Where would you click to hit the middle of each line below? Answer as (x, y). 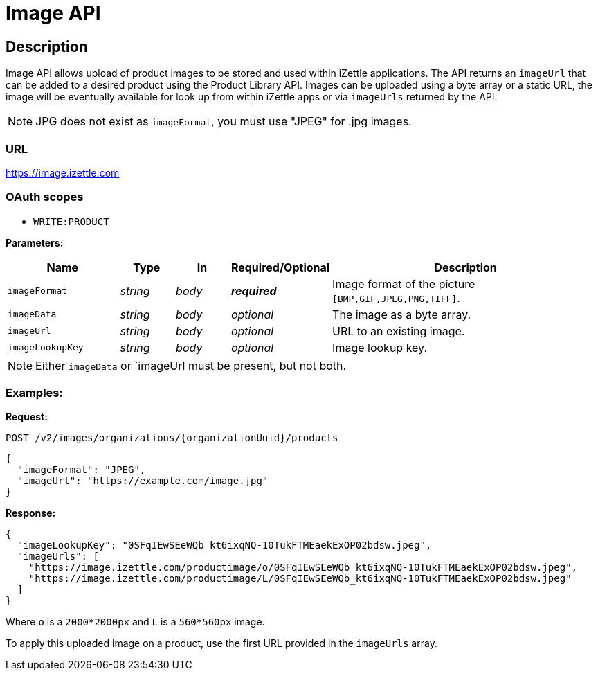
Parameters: (35, 242)
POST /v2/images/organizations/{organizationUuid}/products (172, 438)
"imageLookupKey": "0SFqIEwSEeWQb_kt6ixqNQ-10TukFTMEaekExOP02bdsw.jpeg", (224, 545)
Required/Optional (280, 267)
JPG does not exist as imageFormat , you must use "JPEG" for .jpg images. (224, 122)
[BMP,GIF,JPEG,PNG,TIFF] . (396, 297)
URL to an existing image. (399, 331)
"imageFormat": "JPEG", (81, 470)
